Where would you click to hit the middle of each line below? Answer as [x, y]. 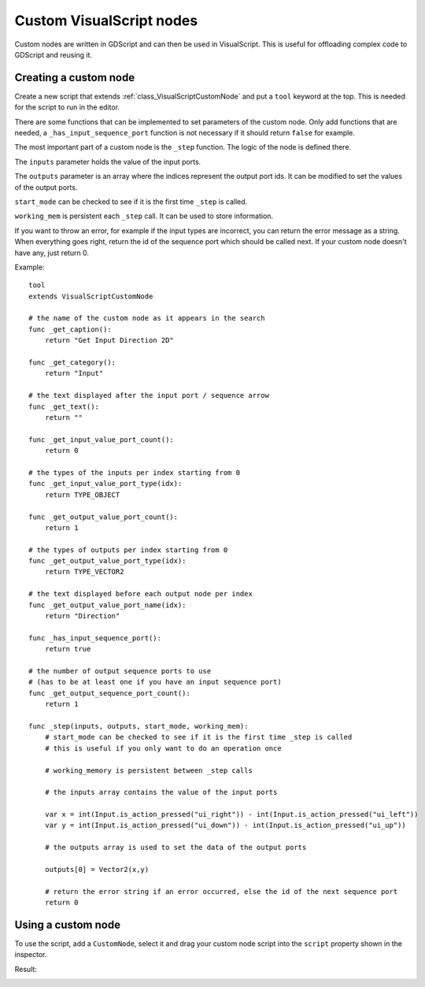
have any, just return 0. [52, 253]
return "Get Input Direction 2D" [109, 340]
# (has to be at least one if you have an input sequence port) [155, 682]
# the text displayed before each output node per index [141, 594]
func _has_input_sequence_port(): [95, 638]
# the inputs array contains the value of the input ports [161, 792]
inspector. [31, 955]
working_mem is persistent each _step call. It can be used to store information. [144, 216]
